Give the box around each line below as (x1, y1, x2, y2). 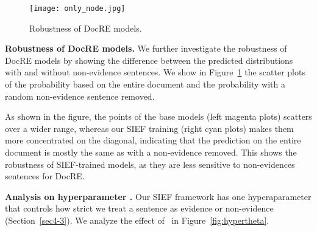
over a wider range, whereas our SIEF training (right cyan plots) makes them (5, 122, 294, 134)
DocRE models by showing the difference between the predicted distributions (5, 53, 293, 66)
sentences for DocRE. (5, 170, 85, 182)
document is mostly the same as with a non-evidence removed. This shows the (5, 146, 297, 158)
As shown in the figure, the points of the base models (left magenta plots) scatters (5, 110, 312, 123)
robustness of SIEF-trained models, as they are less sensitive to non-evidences (5, 157, 295, 170)
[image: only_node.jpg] (29, 4, 126, 13)
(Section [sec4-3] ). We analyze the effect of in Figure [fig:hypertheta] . (5, 213, 269, 226)
